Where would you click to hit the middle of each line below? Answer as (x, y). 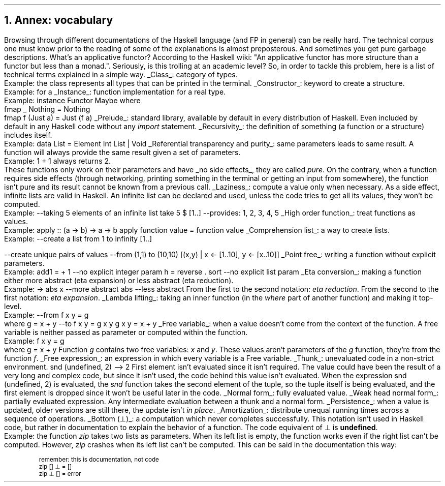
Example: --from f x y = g (46, 315)
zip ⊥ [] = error (60, 474)
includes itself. (28, 135)
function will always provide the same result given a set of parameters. (122, 152)
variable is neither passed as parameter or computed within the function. (126, 332)
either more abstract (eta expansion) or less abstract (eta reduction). (119, 280)
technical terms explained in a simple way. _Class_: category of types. (121, 74)
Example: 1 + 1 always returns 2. (58, 161)
